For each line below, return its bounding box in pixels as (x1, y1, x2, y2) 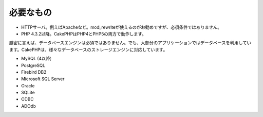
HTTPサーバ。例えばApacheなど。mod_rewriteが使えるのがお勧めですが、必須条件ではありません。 (21, 24, 222, 30)
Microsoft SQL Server (21, 76, 65, 82)
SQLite (21, 90, 35, 96)
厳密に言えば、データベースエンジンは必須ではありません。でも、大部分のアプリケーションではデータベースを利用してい (9, 40, 252, 46)
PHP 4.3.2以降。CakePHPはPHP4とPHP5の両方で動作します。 (21, 31, 146, 36)
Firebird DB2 (21, 69, 47, 75)
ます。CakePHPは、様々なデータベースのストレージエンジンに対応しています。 (9, 47, 168, 52)
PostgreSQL (21, 62, 46, 68)
